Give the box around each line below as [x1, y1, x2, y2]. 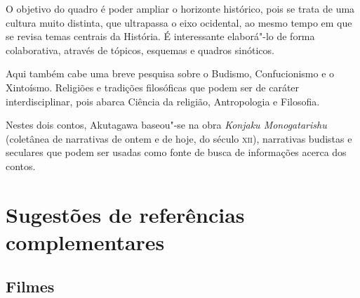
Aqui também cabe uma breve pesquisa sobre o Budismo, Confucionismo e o [6, 66, 335, 81]
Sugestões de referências [6, 200, 245, 228]
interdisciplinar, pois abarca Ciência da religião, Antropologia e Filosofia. [6, 93, 320, 108]
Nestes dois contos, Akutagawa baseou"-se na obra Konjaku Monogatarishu [6, 117, 327, 132]
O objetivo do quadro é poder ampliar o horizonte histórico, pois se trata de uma [6, 1, 355, 15]
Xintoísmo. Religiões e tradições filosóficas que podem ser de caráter [6, 79, 300, 94]
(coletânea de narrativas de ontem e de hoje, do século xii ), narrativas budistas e [6, 131, 352, 145]
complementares [6, 227, 165, 256]
